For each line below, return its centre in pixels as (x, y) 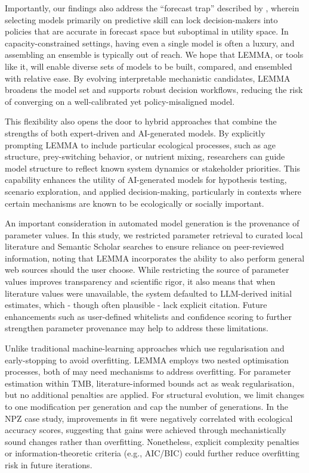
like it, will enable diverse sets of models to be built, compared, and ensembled (149, 66)
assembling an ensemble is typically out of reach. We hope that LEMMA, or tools (154, 55)
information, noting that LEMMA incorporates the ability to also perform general (155, 258)
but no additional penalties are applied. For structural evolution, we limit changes (154, 395)
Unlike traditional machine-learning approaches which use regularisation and (145, 348)
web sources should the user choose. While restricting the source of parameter (147, 270)
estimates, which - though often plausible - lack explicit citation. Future (136, 305)
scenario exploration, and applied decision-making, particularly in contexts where (153, 191)
